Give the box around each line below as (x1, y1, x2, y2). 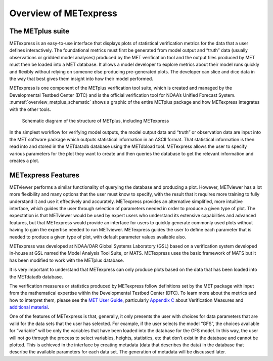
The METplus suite (9, 27, 69, 35)
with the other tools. (9, 106, 52, 112)
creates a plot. (9, 157, 39, 164)
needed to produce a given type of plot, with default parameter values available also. (9, 233, 187, 240)
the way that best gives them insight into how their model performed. (9, 76, 154, 82)
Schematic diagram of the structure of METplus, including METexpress (22, 117, 169, 124)
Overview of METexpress (9, 8, 117, 19)
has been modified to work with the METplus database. (9, 257, 124, 263)
